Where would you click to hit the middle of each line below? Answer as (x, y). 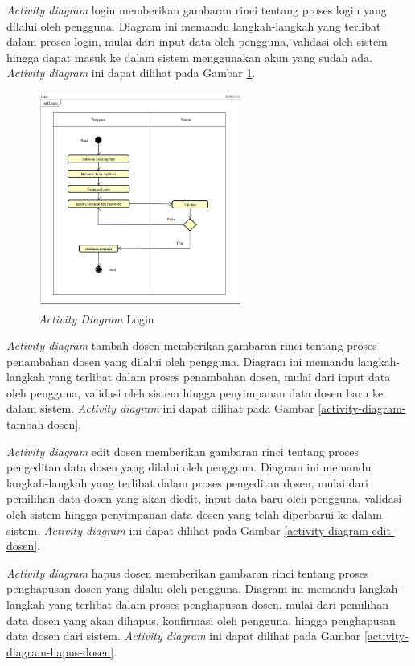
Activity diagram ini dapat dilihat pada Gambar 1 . (131, 73)
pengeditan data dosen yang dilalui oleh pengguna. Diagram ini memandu (189, 467)
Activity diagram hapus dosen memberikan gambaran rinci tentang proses (188, 572)
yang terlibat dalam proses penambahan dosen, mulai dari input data (220, 377)
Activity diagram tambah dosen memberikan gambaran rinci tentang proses (192, 345)
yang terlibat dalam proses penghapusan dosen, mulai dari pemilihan (218, 604)
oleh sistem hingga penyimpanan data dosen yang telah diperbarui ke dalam (195, 514)
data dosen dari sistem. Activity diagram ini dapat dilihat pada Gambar (184, 636)
